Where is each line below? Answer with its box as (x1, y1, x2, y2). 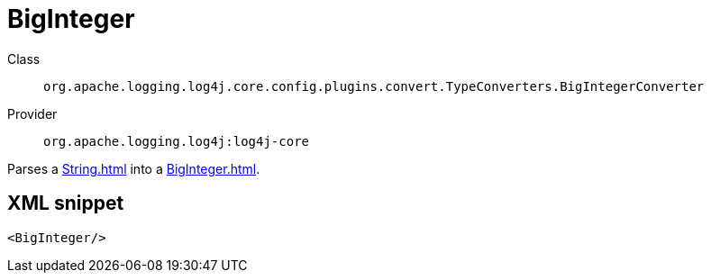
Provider (7, 105, 58, 122)
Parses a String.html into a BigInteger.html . (7, 160, 260, 176)
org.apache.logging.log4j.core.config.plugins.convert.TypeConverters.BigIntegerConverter (43, 78, 705, 94)
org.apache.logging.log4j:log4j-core (43, 133, 310, 149)
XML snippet (7, 192, 124, 215)
